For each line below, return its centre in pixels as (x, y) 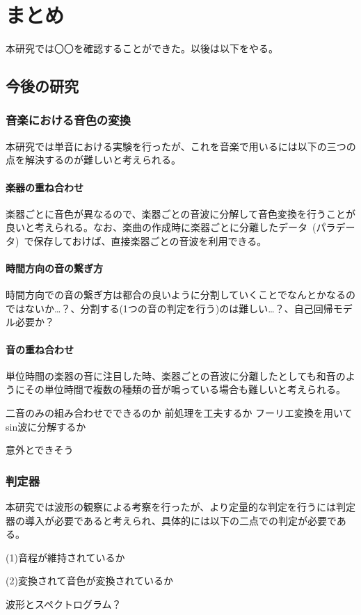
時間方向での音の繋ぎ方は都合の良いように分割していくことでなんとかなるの (180, 295)
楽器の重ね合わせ (45, 187)
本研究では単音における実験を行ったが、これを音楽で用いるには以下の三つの (181, 146)
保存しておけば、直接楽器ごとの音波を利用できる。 (150, 240)
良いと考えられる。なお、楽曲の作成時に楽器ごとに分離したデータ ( (161, 227)
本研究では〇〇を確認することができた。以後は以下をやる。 (142, 48)
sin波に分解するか (46, 426)
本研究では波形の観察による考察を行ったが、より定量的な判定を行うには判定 (181, 507)
